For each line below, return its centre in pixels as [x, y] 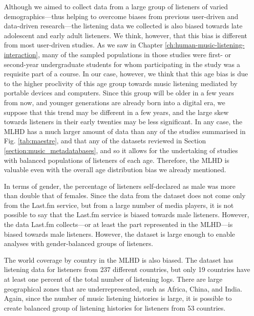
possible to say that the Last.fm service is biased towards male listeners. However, [127, 214]
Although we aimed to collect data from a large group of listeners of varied [116, 6]
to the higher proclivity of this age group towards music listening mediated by [121, 83]
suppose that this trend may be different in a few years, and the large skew [116, 112]
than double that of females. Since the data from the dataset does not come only [125, 195]
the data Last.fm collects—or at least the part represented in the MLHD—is [118, 224]
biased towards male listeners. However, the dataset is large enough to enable [120, 234]
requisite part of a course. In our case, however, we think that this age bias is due [126, 74]
